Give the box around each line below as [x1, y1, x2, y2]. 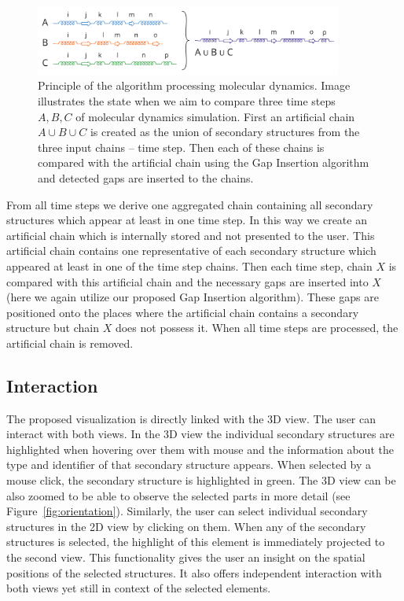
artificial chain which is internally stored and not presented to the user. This [6, 227, 375, 243]
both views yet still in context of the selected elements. [6, 580, 271, 596]
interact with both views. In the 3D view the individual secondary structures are [6, 426, 395, 442]
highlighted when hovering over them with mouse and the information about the [6, 441, 394, 457]
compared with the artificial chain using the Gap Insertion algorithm [38, 154, 369, 171]
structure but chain [6, 319, 100, 336]
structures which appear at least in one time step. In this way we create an [6, 212, 367, 228]
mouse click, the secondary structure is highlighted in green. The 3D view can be [6, 472, 396, 489]
